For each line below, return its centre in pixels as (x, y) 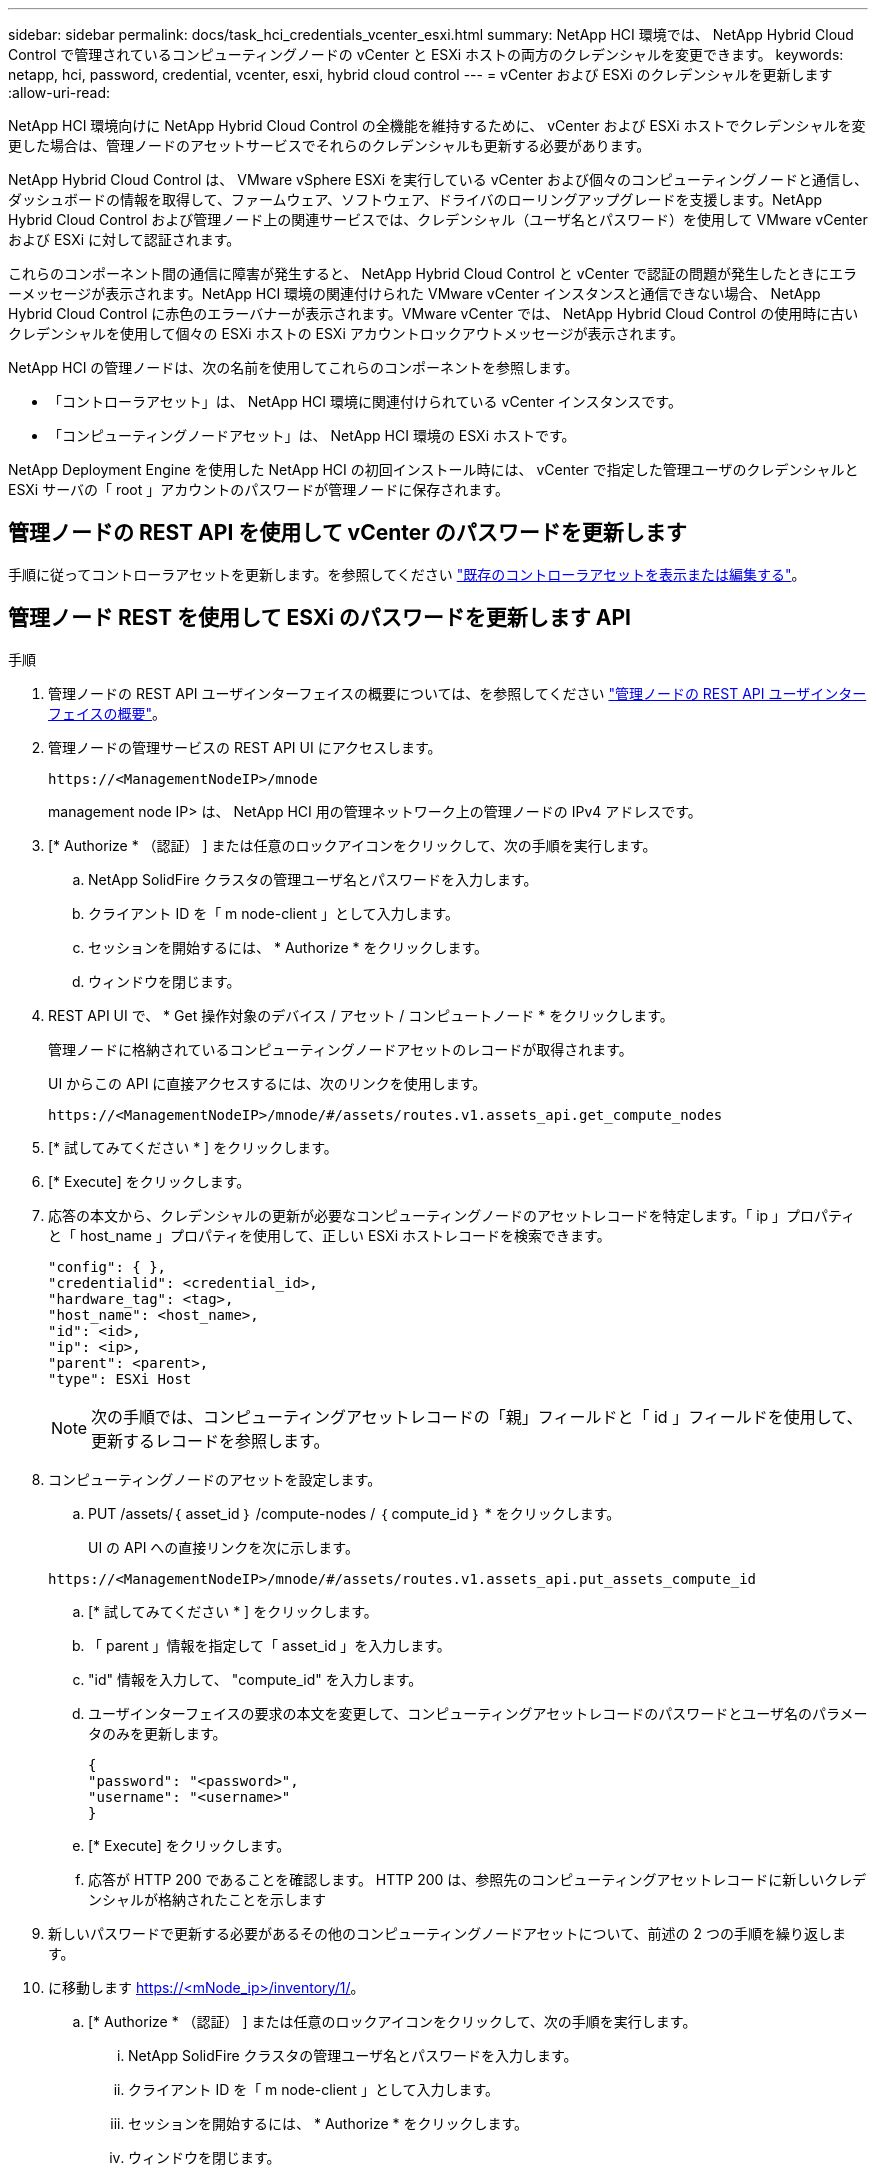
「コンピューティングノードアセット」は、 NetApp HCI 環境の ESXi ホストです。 (312, 435)
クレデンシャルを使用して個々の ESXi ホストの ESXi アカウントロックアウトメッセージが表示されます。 (346, 333)
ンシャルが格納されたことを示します (207, 1899)
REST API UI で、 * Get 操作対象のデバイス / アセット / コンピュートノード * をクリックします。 (361, 1015)
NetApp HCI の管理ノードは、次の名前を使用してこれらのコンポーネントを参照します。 (293, 367)
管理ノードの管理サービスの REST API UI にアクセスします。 (245, 747)
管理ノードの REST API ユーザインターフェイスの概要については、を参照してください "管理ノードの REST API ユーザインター (457, 693)
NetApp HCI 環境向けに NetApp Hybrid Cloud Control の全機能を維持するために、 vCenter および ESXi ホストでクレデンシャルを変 (437, 125)
